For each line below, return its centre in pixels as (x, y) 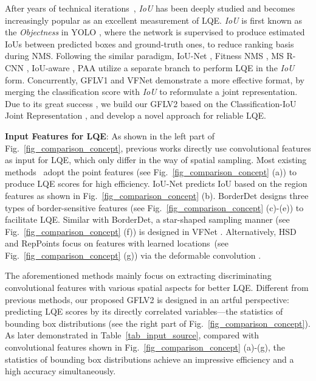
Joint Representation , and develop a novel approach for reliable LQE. (136, 115)
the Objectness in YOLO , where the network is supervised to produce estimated (155, 32)
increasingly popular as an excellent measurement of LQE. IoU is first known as (154, 20)
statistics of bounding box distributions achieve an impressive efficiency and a (149, 359)
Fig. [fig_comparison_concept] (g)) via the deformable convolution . (133, 255)
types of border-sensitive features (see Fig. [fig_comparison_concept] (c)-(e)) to (154, 207)
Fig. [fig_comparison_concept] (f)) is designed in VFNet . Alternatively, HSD (151, 231)
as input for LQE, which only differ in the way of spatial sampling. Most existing (156, 160)
